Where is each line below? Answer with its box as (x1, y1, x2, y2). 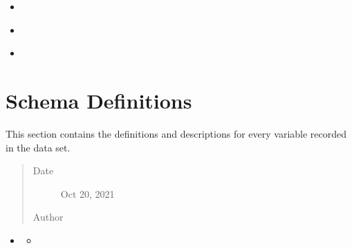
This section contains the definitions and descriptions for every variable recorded (6, 126, 347, 140)
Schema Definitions (6, 86, 192, 114)
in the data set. (6, 140, 71, 154)
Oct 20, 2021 (60, 186, 115, 201)
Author (33, 210, 64, 224)
